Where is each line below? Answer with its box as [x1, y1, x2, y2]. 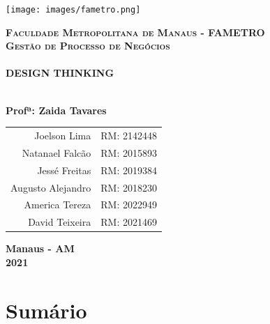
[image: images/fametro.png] [6, 5, 141, 15]
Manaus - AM [6, 241, 75, 256]
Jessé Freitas [37, 162, 91, 177]
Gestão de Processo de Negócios [6, 38, 170, 53]
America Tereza [24, 197, 91, 212]
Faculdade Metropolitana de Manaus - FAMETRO [6, 24, 265, 39]
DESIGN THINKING [6, 65, 114, 80]
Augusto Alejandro [10, 180, 91, 194]
